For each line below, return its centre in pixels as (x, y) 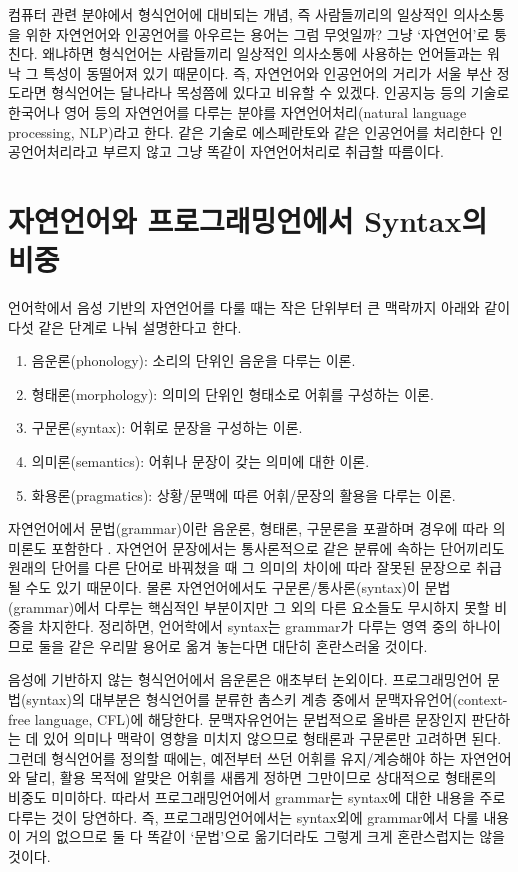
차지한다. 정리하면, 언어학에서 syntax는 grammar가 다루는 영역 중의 (248, 626)
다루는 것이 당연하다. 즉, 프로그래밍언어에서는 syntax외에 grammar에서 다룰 (243, 816)
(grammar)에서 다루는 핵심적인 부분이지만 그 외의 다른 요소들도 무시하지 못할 (249, 606)
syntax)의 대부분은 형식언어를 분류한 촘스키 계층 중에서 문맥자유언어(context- (267, 698)
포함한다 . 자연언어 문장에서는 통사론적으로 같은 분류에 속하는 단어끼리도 (278, 547)
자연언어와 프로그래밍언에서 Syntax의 (248, 219)
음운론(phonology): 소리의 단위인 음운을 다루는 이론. (193, 360)
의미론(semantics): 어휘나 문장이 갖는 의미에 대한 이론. (200, 461)
